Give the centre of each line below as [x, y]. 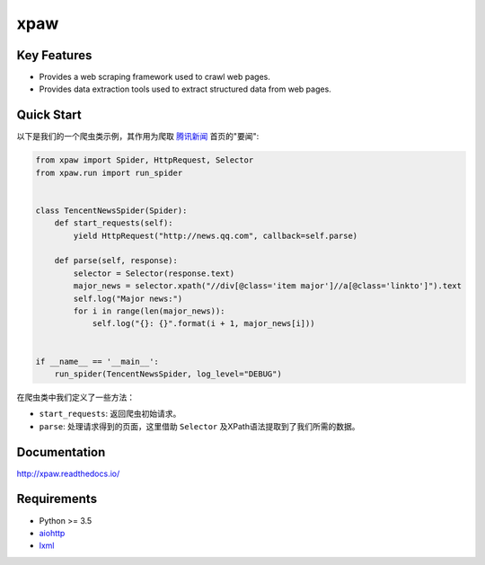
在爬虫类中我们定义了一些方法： [75, 397]
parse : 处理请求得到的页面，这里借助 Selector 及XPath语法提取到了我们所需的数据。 [199, 426]
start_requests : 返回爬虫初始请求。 [110, 414]
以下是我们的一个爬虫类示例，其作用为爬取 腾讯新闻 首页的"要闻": [138, 137]
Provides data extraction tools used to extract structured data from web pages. [185, 89]
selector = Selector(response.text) [154, 273]
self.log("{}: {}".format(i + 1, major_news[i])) [203, 324]
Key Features [54, 55]
